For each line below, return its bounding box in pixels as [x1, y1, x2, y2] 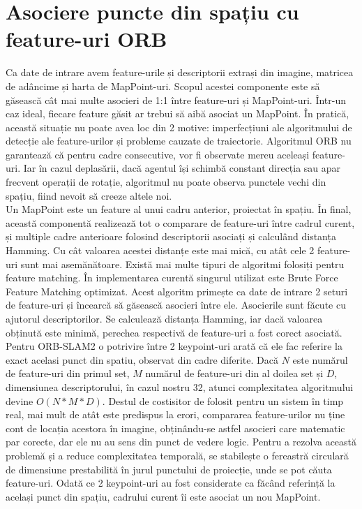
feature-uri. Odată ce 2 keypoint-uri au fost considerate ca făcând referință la [6, 475, 335, 490]
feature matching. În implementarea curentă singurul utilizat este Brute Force [6, 270, 338, 285]
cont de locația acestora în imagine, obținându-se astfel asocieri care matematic [6, 420, 345, 435]
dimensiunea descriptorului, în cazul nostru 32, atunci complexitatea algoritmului [6, 379, 354, 394]
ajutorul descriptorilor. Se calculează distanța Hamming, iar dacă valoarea [6, 311, 323, 325]
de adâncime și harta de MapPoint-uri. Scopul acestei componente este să [6, 78, 320, 93]
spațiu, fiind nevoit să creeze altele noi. [6, 188, 172, 202]
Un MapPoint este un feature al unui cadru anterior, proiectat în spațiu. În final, [6, 202, 352, 216]
